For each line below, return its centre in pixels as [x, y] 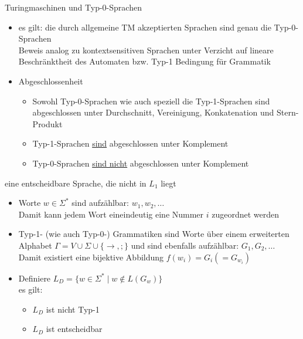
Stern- [287, 112]
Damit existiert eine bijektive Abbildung [91, 257]
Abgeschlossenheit [51, 81]
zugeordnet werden [246, 214]
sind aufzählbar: [101, 203]
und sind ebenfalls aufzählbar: [185, 245]
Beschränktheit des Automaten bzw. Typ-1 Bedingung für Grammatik [144, 61]
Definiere [35, 278]
